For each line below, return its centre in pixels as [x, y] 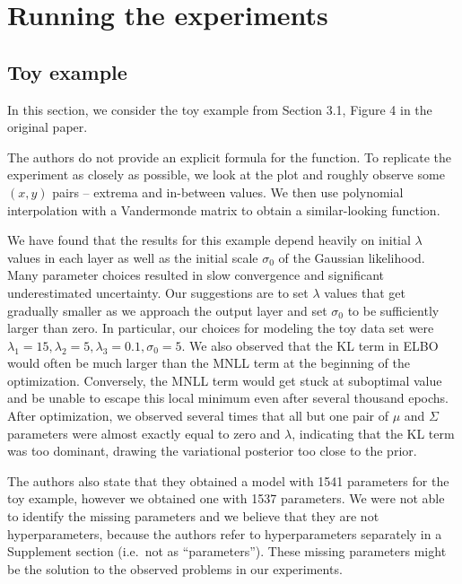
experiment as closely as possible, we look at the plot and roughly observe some [226, 174]
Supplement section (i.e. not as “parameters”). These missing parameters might [227, 551]
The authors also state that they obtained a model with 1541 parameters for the [228, 480]
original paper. [48, 127]
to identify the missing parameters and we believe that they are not [193, 516]
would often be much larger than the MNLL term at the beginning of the [209, 363]
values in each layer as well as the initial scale [133, 257]
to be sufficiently [393, 310]
